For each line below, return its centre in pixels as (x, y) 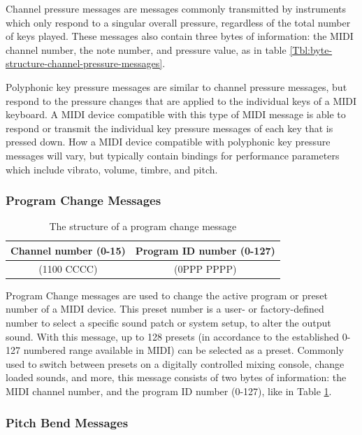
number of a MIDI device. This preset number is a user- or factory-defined (165, 309)
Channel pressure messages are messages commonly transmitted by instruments (176, 8)
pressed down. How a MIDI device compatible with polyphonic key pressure (168, 142)
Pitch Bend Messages (67, 422)
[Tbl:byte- (311, 49)
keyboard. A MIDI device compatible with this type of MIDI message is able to (176, 114)
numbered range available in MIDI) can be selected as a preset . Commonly (183, 350)
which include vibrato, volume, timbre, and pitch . (112, 169)
